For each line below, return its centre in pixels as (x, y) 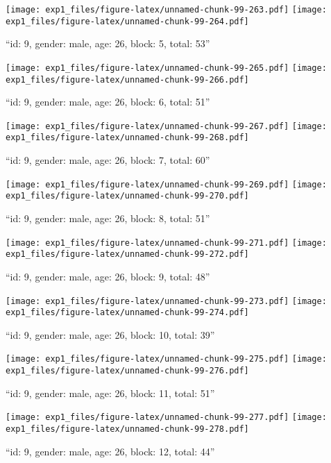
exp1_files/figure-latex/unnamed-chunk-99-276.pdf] (127, 371)
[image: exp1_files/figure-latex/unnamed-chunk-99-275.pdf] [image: (166, 359)
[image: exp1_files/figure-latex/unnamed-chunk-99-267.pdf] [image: (166, 126)
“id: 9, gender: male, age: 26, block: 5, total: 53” (108, 43)
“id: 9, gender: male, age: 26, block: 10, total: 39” (110, 334)
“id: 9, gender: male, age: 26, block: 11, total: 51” (110, 393)
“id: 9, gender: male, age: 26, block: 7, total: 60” (108, 160)
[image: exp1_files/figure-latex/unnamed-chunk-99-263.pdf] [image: (166, 10)
